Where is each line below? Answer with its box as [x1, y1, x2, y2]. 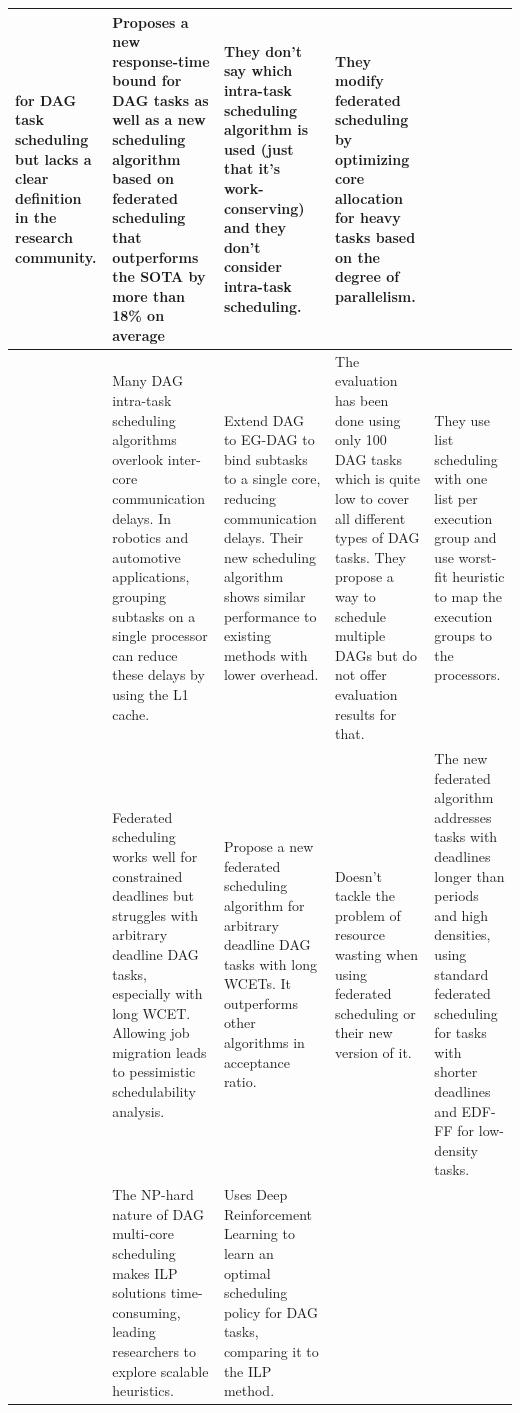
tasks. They [335, 546, 406, 567]
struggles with [112, 904, 198, 925]
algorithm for [223, 894, 305, 915]
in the [15, 207, 57, 228]
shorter [434, 1061, 478, 1082]
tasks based [335, 227, 416, 248]
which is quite [335, 468, 420, 489]
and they [223, 217, 287, 238]
